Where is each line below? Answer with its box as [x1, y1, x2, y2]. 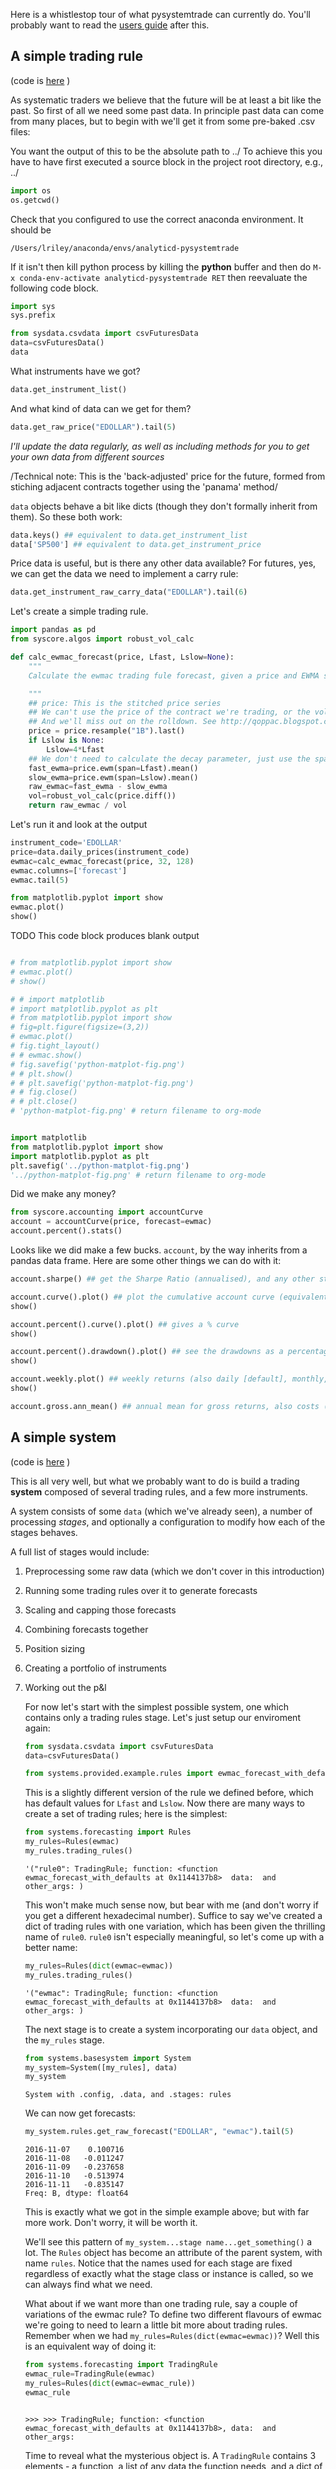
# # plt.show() [10, 1069, 74, 1079]
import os [10, 185, 52, 196]
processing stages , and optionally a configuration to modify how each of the [10, 1515, 326, 1528]
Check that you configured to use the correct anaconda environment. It [10, 213, 304, 225]
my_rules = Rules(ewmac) [24, 1837, 120, 1847]
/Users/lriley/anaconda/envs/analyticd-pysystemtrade [10, 243, 240, 253]
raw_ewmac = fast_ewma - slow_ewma [28, 782, 168, 792]
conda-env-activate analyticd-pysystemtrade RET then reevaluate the [19, 271, 308, 283]
